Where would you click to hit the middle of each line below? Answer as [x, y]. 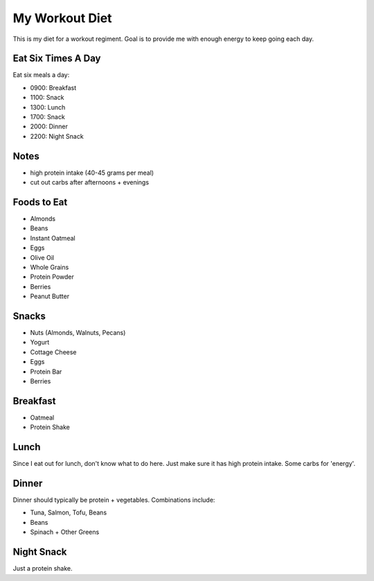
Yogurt [40, 342]
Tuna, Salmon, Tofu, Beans [69, 512]
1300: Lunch [48, 107]
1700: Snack [47, 117]
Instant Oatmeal [53, 238]
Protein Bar [46, 372]
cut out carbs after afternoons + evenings [89, 182]
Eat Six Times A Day [57, 59]
